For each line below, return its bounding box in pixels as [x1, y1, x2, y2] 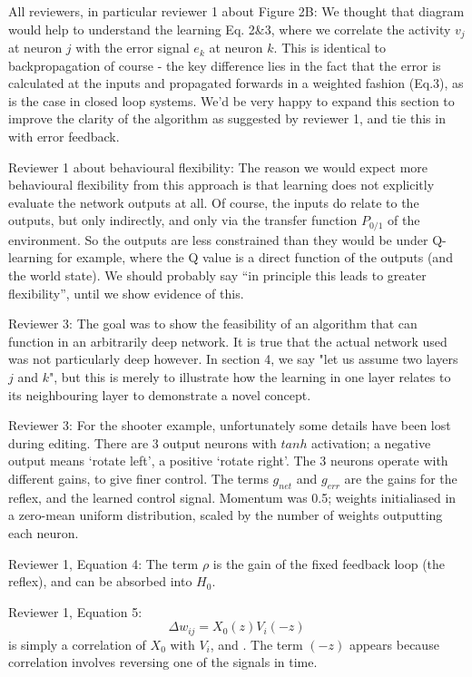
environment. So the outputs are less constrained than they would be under [8, 230, 428, 249]
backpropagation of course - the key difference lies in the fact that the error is [8, 55, 441, 74]
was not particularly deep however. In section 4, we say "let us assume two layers [8, 349, 458, 368]
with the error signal [75, 38, 190, 57]
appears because [349, 634, 439, 653]
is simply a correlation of [8, 634, 146, 653]
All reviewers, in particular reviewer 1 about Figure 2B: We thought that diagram [8, 2, 465, 20]
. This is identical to [273, 38, 387, 57]
